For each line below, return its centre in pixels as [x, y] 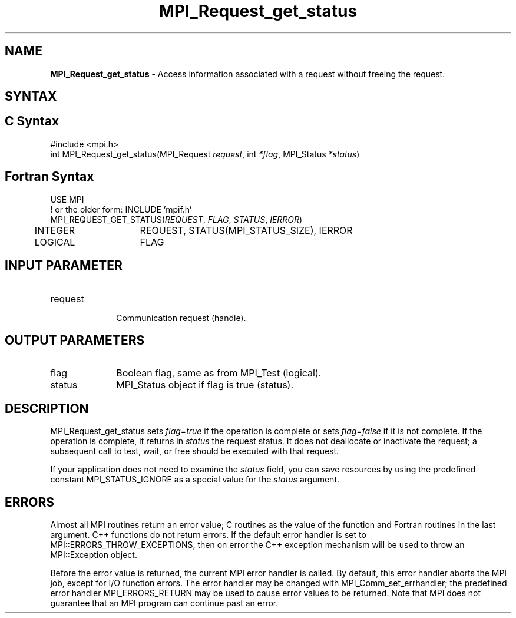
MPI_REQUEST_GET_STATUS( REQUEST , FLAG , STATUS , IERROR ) [176, 219]
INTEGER [55, 230]
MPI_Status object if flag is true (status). [205, 385]
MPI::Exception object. [94, 555]
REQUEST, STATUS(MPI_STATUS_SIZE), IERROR [246, 230]
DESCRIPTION [47, 408]
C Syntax [32, 121]
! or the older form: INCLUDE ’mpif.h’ [121, 209]
